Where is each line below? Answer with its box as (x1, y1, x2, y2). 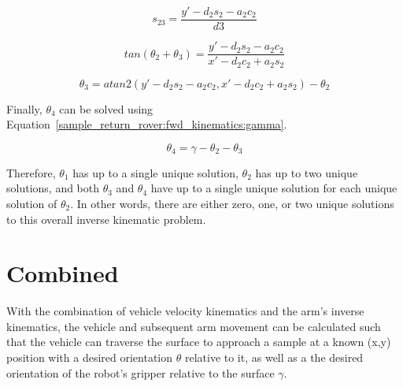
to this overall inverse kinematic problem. (6, 210, 206, 227)
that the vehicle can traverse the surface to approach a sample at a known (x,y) (6, 333, 391, 350)
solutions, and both (6, 180, 100, 196)
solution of (6, 195, 57, 211)
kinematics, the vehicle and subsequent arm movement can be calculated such (6, 318, 381, 334)
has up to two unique (255, 164, 358, 180)
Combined (6, 257, 119, 289)
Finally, (6, 100, 43, 117)
